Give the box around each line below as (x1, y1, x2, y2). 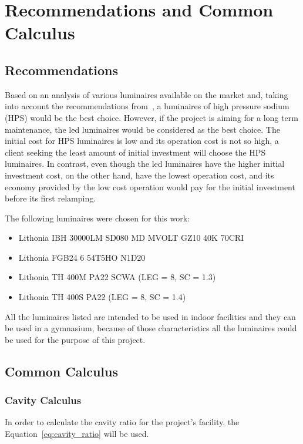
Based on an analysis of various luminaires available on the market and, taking (5, 88, 288, 100)
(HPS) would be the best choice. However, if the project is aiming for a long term (5, 111, 298, 123)
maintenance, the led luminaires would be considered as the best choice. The (5, 123, 280, 135)
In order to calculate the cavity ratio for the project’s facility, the (5, 416, 240, 428)
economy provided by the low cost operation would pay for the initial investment (5, 180, 295, 193)
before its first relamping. (5, 192, 96, 204)
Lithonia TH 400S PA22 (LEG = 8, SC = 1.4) (18, 291, 186, 303)
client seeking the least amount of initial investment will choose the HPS (5, 146, 266, 158)
